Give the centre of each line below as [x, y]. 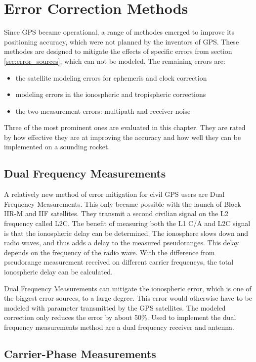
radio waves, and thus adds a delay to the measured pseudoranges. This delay [122, 243]
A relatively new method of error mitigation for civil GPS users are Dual [114, 194]
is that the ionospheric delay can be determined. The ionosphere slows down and [126, 233]
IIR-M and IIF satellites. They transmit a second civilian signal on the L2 [116, 213]
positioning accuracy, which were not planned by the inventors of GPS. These [122, 41]
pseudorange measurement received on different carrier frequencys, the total [119, 262]
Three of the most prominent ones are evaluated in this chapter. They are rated [125, 127]
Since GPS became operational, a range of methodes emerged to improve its [119, 32]
